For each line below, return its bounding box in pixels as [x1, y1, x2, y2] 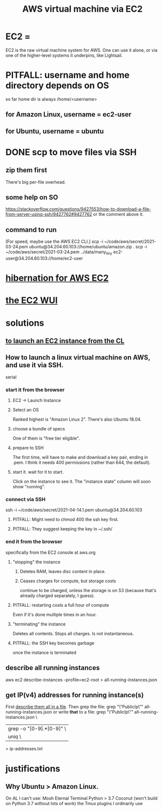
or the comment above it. [93, 212, 143, 217]
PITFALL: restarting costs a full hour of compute [12, 602, 109, 608]
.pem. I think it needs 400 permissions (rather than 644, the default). [12, 459, 151, 466]
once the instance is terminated [12, 649, 77, 655]
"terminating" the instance [12, 621, 66, 627]
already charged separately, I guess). [20, 593, 95, 598]
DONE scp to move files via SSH [5, 146, 137, 158]
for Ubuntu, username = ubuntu [5, 127, 104, 135]
